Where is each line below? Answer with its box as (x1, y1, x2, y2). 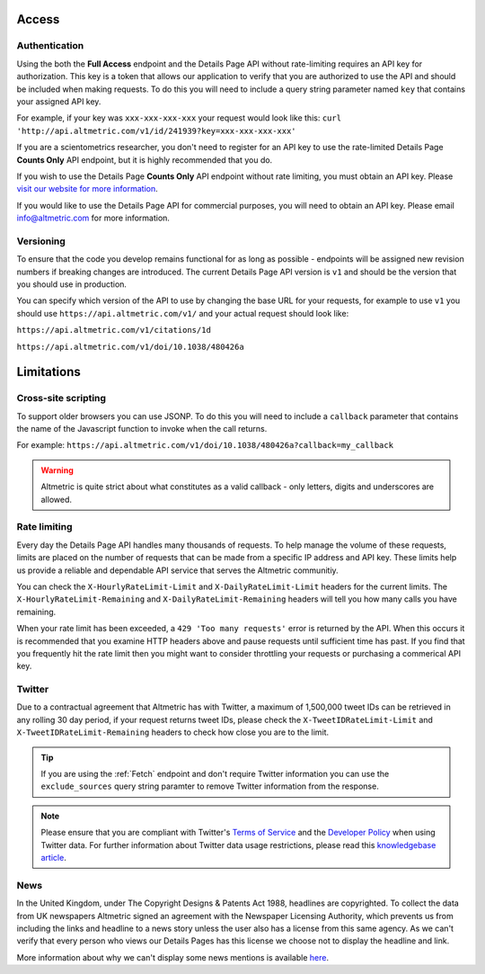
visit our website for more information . (16, 183, 158, 194)
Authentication (16, 40, 84, 52)
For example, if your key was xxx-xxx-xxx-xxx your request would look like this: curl (16, 112, 341, 123)
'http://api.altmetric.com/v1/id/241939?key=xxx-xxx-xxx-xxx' (16, 126, 296, 136)
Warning (40, 464, 74, 476)
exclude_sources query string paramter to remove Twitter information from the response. (40, 781, 379, 791)
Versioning (16, 235, 66, 247)
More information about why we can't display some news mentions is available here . (16, 952, 330, 962)
